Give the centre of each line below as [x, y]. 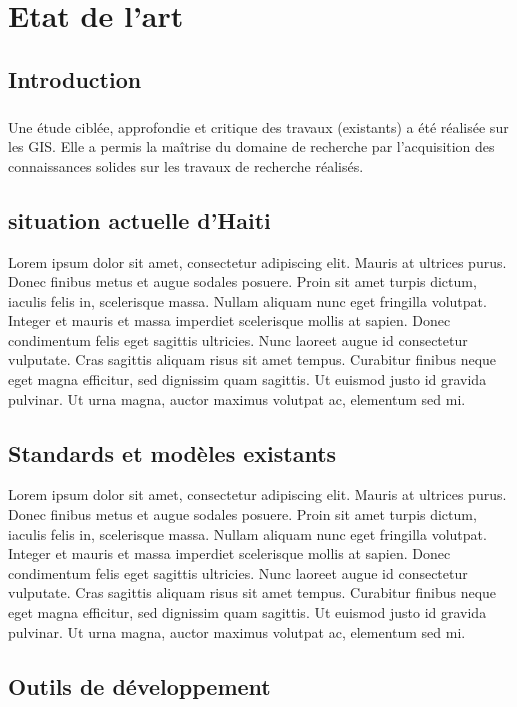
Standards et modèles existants [172, 452]
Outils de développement [139, 685]
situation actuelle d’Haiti [139, 219]
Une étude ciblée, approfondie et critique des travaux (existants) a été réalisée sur [258, 126]
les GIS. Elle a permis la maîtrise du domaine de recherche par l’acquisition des [251, 146]
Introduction [75, 78]
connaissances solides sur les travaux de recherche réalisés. [186, 165]
